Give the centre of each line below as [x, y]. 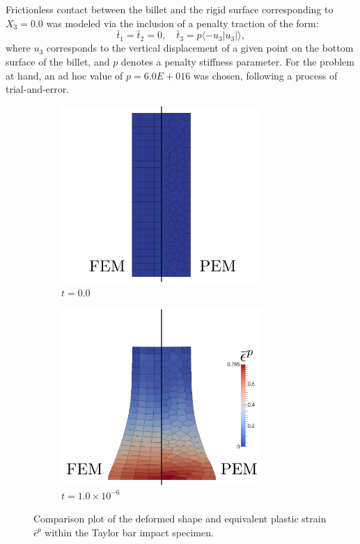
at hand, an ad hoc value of [64, 75]
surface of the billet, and [58, 61]
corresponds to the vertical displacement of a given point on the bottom [200, 48]
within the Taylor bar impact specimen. [129, 532]
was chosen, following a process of [265, 75]
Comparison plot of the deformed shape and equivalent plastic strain [180, 519]
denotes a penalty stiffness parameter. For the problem [237, 61]
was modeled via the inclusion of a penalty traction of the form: [182, 23]
